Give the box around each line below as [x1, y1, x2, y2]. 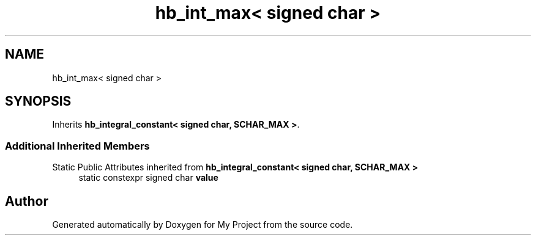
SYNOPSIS [5, 93, 72, 109]
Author [5, 193, 48, 209]
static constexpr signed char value [78, 172, 218, 183]
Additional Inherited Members [5, 139, 150, 152]
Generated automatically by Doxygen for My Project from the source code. [52, 219, 353, 230]
